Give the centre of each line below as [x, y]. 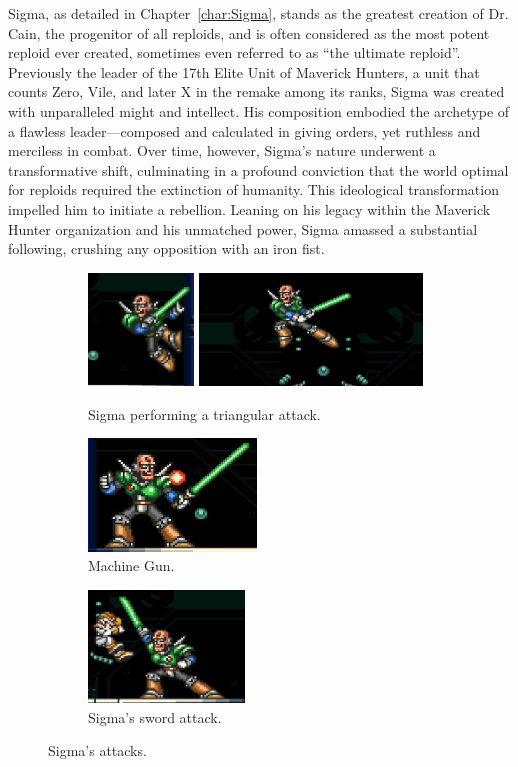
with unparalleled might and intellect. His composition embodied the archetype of [259, 110]
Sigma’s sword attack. [155, 716]
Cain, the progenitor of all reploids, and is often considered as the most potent [249, 32]
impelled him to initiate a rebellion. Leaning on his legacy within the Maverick [249, 208]
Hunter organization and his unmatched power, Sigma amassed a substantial [243, 228]
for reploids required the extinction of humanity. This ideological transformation [253, 189]
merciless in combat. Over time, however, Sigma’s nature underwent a [222, 150]
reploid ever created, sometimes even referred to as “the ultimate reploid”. [234, 52]
